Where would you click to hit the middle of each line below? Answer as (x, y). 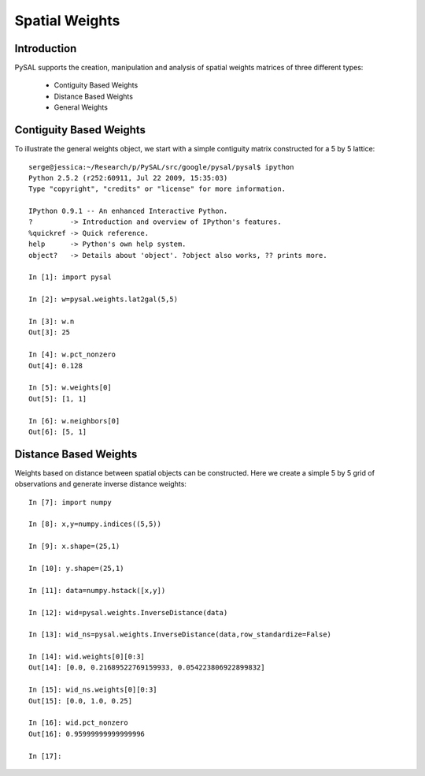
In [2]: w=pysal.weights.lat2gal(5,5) (103, 299)
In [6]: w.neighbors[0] (74, 421)
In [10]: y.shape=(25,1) (76, 568)
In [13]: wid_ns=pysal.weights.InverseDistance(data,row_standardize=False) (180, 634)
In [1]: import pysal (70, 277)
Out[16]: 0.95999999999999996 (87, 734)
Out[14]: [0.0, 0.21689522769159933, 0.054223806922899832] (147, 668)
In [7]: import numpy (70, 502)
